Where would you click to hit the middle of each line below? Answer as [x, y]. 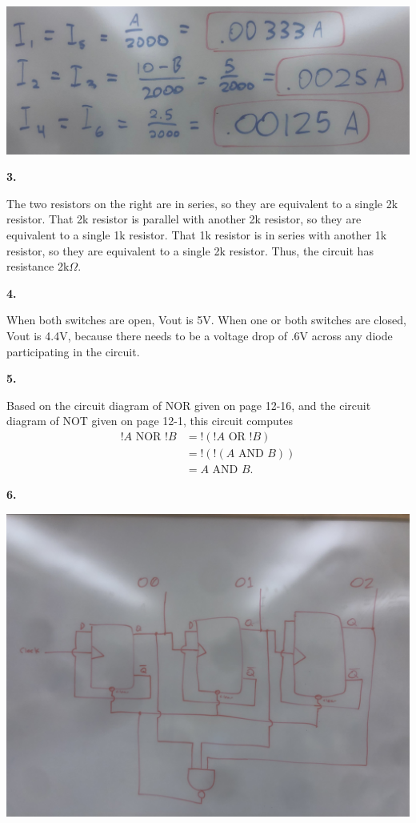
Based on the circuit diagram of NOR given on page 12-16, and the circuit [189, 405]
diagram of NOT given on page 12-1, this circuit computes [150, 421]
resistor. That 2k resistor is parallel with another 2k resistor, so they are [184, 219]
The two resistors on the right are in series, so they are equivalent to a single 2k [202, 203]
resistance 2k [38, 266]
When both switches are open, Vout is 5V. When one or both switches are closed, [206, 320]
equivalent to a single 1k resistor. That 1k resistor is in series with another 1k [197, 234]
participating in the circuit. [73, 351]
